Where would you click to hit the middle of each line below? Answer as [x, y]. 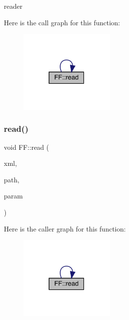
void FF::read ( [27, 147]
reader [13, 6]
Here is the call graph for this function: [62, 22]
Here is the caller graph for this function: [65, 228]
